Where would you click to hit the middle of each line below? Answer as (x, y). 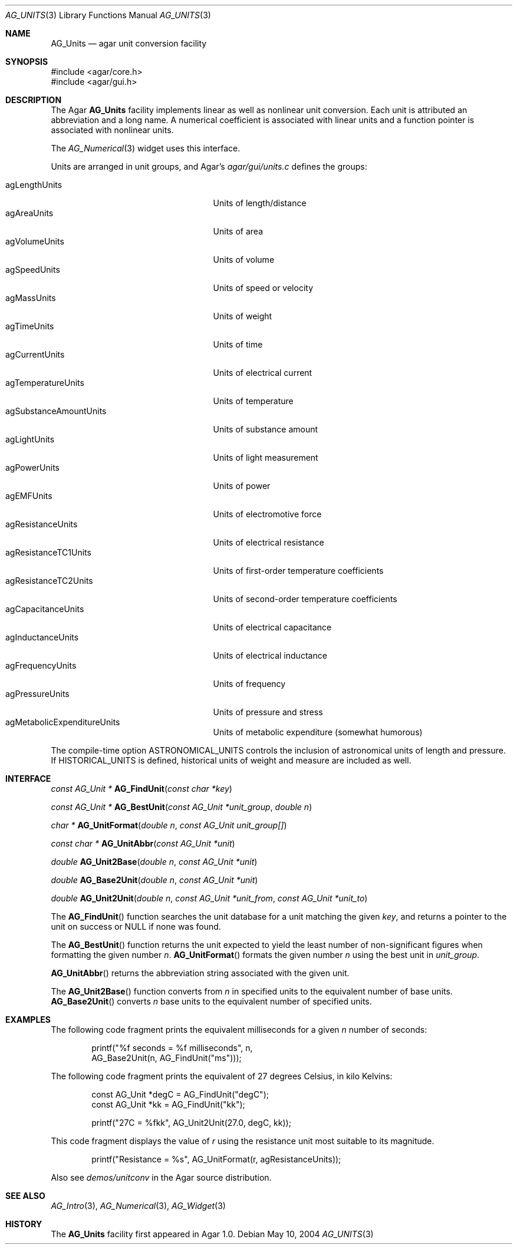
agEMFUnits (29, 496)
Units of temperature (253, 401)
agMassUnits (31, 298)
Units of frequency (249, 684)
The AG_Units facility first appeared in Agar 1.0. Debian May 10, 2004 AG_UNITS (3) (212, 1234)
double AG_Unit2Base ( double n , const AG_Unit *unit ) (154, 862)
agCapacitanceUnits (45, 609)
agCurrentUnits (35, 354)
